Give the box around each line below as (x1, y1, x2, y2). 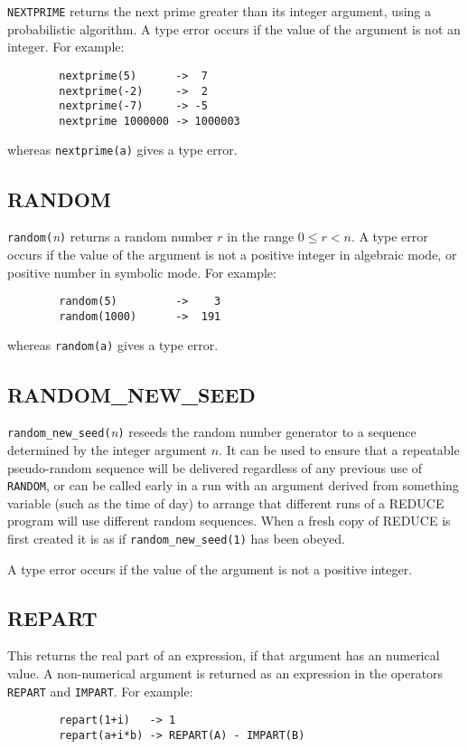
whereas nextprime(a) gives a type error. (7, 140, 238, 159)
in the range (227, 227, 295, 246)
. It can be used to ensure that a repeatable (219, 441, 460, 459)
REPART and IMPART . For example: (7, 681, 193, 700)
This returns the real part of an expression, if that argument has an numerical (7, 646, 440, 665)
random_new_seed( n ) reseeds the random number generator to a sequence (7, 422, 417, 441)
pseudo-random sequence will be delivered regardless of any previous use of (7, 458, 423, 477)
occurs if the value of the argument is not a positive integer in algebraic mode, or (7, 244, 457, 263)
